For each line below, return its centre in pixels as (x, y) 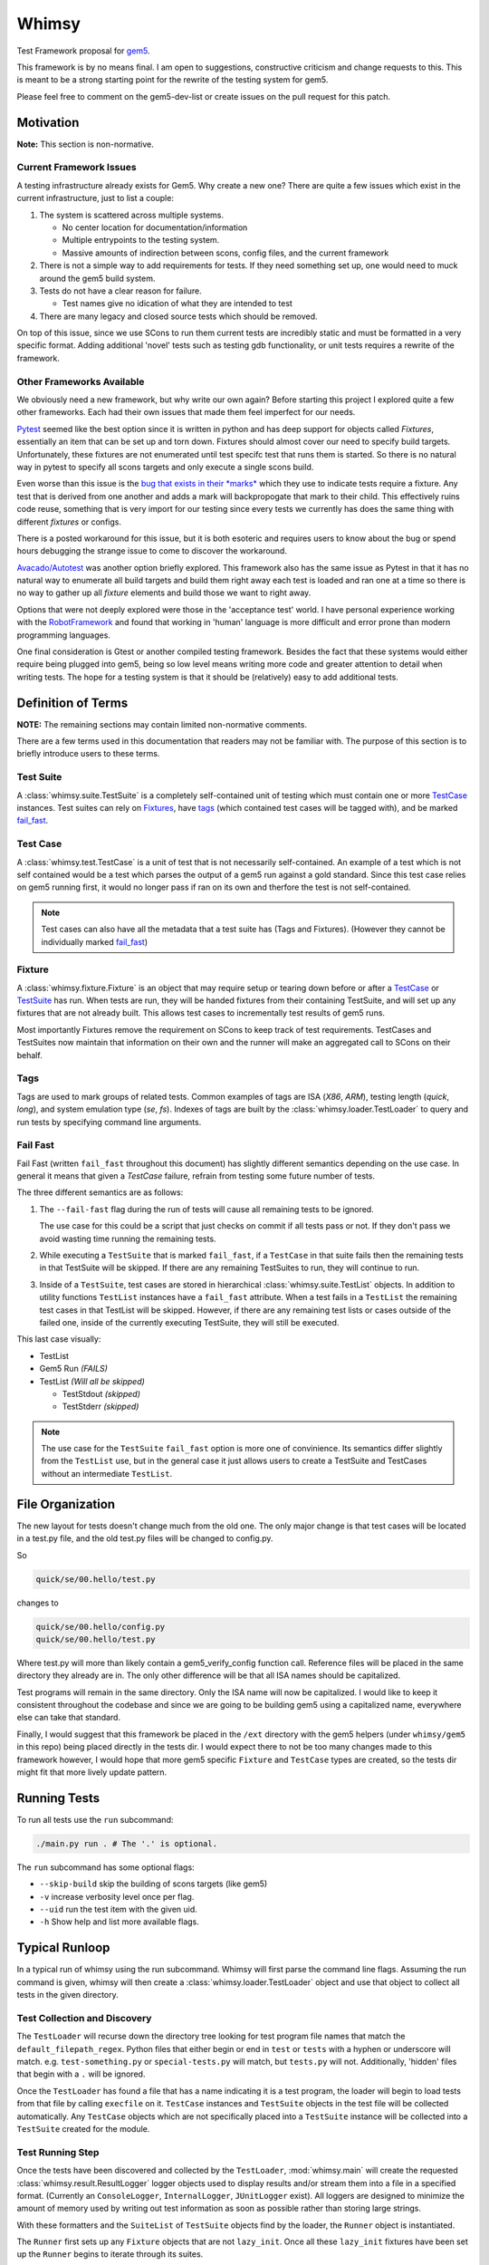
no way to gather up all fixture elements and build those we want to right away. (164, 593)
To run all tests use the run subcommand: (95, 1819)
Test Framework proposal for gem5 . (83, 51)
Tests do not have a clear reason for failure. (121, 291)
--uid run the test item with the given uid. (119, 1909)
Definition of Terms (72, 703)
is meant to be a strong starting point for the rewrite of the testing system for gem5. (173, 80)
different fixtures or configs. (69, 522)
